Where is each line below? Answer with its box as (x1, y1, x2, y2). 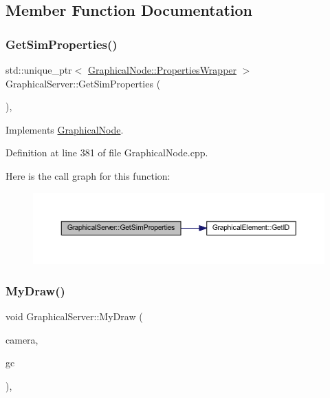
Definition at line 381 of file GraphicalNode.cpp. (5, 145, 208, 160)
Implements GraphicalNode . (5, 122, 124, 136)
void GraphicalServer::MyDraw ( (5, 309, 143, 324)
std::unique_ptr (5, 63, 72, 76)
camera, (5, 332, 38, 346)
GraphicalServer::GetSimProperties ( (5, 76, 161, 90)
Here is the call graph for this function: (5, 168, 170, 182)
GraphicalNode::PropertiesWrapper (87, 63, 237, 76)
